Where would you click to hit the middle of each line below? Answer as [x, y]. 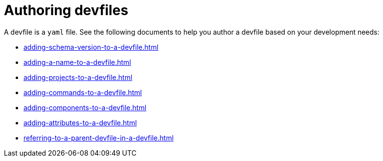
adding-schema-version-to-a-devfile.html [91, 47]
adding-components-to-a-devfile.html [85, 107]
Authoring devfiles [66, 10]
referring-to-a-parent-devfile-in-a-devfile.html [99, 138]
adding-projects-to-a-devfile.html [78, 77]
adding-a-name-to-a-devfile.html [77, 62]
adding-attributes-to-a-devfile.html [80, 122]
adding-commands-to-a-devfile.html [83, 92]
